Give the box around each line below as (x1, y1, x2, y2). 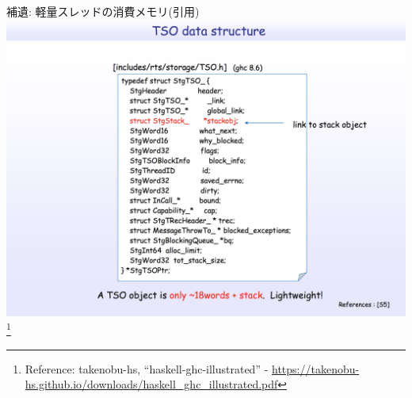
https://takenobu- (272, 360, 360, 377)
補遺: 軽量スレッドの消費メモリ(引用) (6, 3, 200, 19)
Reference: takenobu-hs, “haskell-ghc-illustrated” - (25, 360, 269, 377)
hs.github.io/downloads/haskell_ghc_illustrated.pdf (25, 376, 278, 392)
